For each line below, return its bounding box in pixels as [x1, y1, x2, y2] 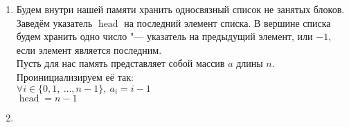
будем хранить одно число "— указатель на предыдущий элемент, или [16, 29, 313, 43]
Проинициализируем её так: [16, 69, 134, 84]
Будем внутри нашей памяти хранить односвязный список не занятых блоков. [16, 2, 345, 16]
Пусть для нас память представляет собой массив [16, 56, 225, 70]
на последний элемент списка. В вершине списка [124, 15, 331, 30]
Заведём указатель [16, 15, 93, 30]
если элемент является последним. [16, 42, 162, 57]
